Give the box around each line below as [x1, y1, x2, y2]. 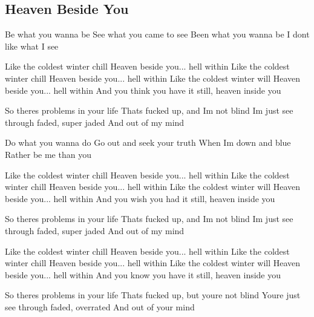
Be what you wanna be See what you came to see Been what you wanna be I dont [5, 28, 310, 41]
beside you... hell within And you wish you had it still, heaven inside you [5, 192, 275, 204]
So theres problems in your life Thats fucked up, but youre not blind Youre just [5, 289, 301, 301]
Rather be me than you [5, 148, 91, 160]
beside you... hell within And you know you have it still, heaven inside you [5, 268, 281, 281]
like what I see [5, 39, 59, 52]
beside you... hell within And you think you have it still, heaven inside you [5, 83, 281, 96]
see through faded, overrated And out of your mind [5, 300, 195, 313]
